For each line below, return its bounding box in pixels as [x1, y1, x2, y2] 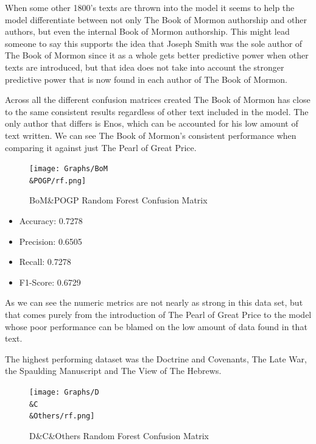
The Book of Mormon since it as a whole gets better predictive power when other [5, 49, 309, 62]
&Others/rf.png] [29, 412, 95, 421]
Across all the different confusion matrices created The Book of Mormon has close [5, 93, 311, 106]
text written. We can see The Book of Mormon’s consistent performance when [5, 129, 297, 141]
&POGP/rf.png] [29, 176, 86, 185]
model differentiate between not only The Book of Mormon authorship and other [5, 13, 307, 26]
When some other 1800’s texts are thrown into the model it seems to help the [5, 1, 295, 13]
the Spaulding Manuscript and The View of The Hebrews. [5, 364, 222, 377]
